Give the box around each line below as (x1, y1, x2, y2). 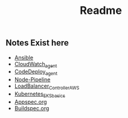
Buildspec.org (14, 104, 50, 112)
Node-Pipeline (14, 76, 51, 84)
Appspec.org (14, 98, 47, 105)
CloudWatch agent (14, 60, 57, 69)
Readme (80, 4, 122, 18)
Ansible (14, 54, 34, 61)
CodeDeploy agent (14, 68, 58, 77)
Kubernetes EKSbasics (14, 90, 66, 99)
